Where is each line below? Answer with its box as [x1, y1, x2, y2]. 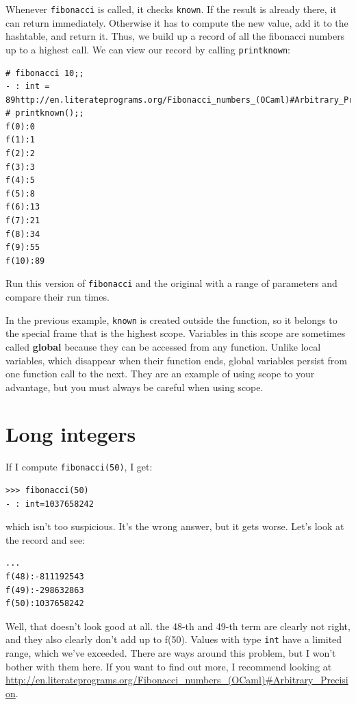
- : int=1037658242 [5, 499, 94, 509]
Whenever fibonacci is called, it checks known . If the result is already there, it [5, 2, 337, 16]
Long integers [5, 420, 136, 448]
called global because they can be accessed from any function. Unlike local [5, 339, 321, 353]
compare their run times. [5, 290, 110, 304]
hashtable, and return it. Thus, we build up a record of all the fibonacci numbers [5, 29, 345, 43]
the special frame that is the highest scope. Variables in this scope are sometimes [5, 326, 346, 340]
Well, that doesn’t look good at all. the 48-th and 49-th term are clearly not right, [5, 618, 351, 633]
